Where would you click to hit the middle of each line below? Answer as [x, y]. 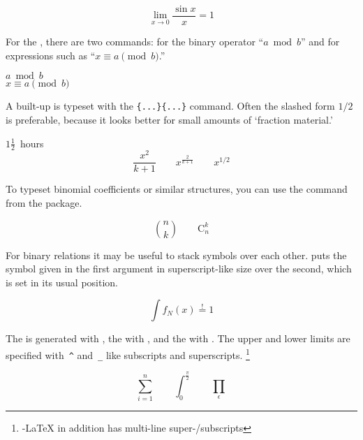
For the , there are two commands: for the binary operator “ [135, 42]
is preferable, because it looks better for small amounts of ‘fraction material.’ [169, 119]
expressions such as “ [51, 55]
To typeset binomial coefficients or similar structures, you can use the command [177, 189]
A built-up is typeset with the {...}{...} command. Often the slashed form [170, 106]
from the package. [44, 203]
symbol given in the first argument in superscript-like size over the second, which [179, 269]
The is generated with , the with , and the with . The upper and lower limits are [178, 338]
